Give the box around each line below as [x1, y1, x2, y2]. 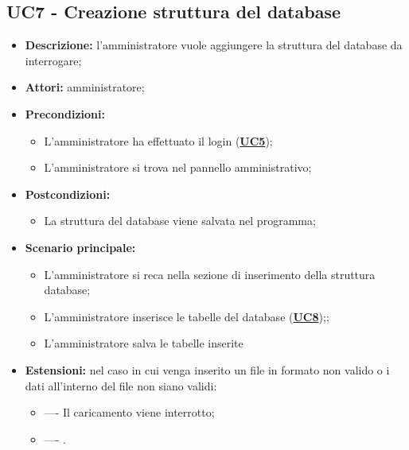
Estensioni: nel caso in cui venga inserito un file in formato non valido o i [25, 361, 390, 378]
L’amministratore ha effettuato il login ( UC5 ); [44, 132, 273, 149]
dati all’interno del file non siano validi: [25, 377, 217, 394]
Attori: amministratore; [25, 79, 145, 95]
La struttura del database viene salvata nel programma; [44, 212, 316, 229]
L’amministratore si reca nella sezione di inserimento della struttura [44, 266, 376, 282]
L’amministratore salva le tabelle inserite [44, 335, 243, 351]
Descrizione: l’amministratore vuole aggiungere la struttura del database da [25, 37, 403, 53]
